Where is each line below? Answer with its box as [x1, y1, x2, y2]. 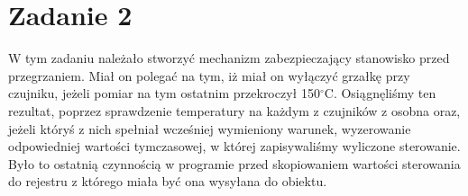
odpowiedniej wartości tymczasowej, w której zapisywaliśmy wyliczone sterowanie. [8, 137, 461, 156]
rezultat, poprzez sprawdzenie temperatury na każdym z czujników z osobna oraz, [8, 101, 461, 120]
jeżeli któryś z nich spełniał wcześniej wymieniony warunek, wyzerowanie [8, 119, 411, 138]
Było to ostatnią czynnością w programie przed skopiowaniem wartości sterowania [8, 154, 461, 173]
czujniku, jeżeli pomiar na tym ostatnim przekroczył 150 [8, 84, 320, 102]
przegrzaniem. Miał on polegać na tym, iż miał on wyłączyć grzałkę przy [8, 66, 410, 85]
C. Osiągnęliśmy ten [324, 84, 436, 102]
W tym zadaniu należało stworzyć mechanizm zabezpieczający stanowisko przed [8, 49, 450, 67]
